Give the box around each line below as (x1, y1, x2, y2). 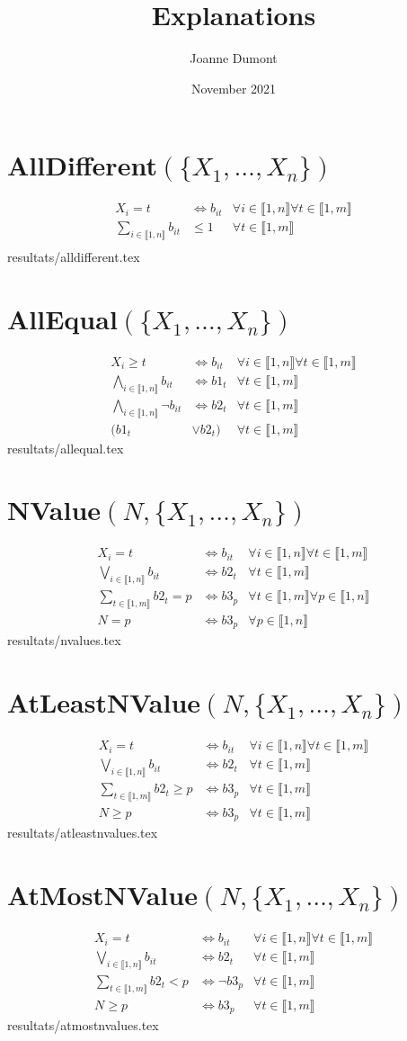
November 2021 (190, 78, 277, 97)
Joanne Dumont (190, 49, 278, 67)
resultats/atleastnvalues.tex (7, 823, 158, 842)
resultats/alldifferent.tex (7, 247, 140, 266)
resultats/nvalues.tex (7, 631, 121, 650)
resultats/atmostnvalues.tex (7, 1016, 159, 1035)
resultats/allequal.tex (7, 438, 124, 457)
